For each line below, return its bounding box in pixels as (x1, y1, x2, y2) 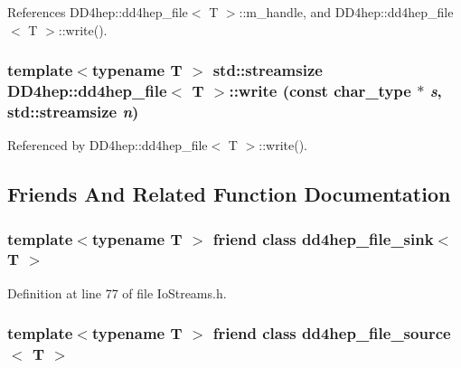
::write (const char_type (229, 80, 411, 102)
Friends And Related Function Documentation (7, 180, 451, 208)
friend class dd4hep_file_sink (212, 227, 434, 250)
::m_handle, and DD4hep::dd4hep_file (239, 3, 454, 21)
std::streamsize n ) (7, 99, 139, 122)
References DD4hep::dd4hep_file (7, 3, 188, 21)
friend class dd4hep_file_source (212, 322, 451, 344)
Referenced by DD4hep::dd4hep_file (7, 136, 208, 155)
